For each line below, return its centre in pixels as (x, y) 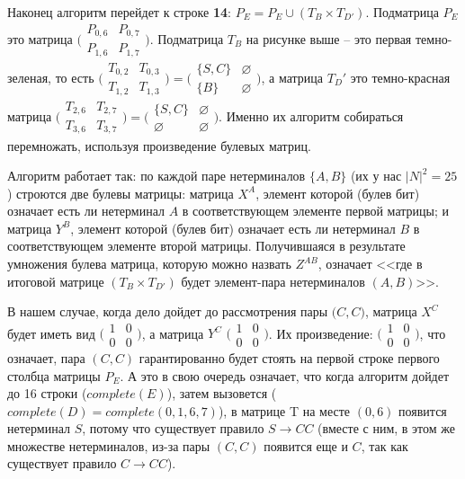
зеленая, (29, 77)
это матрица (40, 38)
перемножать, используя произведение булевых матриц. (159, 145)
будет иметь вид (51, 333)
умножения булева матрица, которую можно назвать (149, 264)
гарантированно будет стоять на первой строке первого (289, 357)
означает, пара (46, 357)
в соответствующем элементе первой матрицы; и (315, 211)
